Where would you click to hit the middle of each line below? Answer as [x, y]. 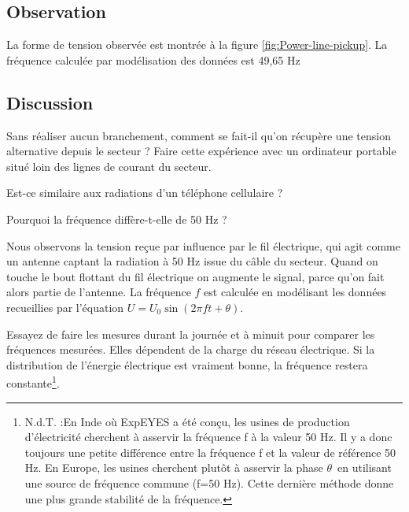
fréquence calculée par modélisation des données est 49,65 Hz [153, 59]
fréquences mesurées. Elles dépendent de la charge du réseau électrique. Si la [191, 349]
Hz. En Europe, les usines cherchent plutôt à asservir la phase [174, 467]
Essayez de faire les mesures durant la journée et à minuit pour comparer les [191, 334]
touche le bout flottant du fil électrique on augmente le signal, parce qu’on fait [195, 276]
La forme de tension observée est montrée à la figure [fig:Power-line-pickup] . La [197, 45]
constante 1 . [33, 382]
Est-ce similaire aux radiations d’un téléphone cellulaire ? [145, 193]
